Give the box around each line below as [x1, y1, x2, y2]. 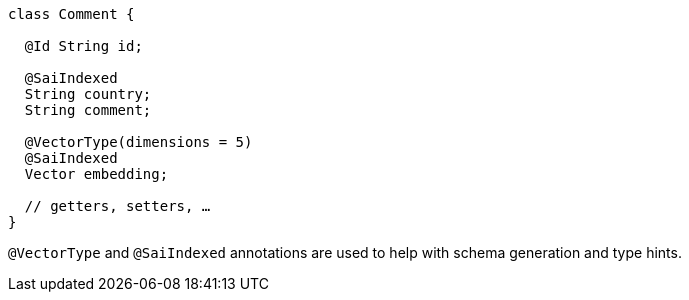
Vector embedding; [24, 166, 169, 182]
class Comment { [8, 6, 135, 22]
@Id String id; [24, 38, 143, 54]
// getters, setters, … [24, 198, 211, 214]
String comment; [24, 102, 152, 118]
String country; [24, 86, 152, 102]
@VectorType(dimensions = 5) [24, 134, 253, 150]
